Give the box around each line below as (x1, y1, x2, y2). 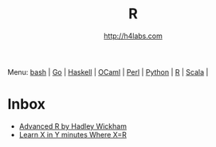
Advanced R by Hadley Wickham (18, 121, 127, 131)
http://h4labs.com (104, 31, 163, 41)
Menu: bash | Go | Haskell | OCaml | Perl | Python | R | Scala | (7, 67, 209, 76)
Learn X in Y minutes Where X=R (18, 130, 127, 139)
